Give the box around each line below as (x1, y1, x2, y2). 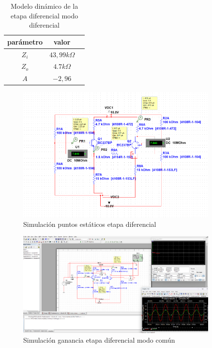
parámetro (7, 36, 43, 47)
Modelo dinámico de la (11, 1, 78, 11)
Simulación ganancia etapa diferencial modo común (23, 334, 175, 345)
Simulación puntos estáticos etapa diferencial (23, 219, 156, 229)
